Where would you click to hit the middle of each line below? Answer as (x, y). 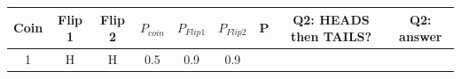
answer (421, 36)
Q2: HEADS (331, 19)
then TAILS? (331, 36)
